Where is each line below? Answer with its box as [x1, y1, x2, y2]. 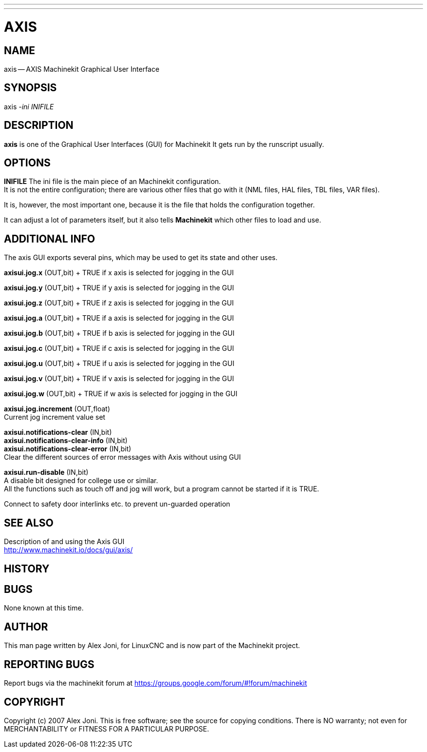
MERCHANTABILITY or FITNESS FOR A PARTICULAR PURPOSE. [4, 724, 209, 733]
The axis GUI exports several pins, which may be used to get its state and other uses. [4, 253, 278, 262]
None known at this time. [4, 604, 84, 612]
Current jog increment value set [4, 413, 105, 422]
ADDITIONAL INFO [4, 232, 95, 245]
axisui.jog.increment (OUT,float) [4, 405, 110, 413]
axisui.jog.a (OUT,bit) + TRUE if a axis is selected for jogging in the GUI [4, 314, 234, 323]
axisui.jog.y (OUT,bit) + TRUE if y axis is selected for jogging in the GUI [4, 284, 234, 292]
